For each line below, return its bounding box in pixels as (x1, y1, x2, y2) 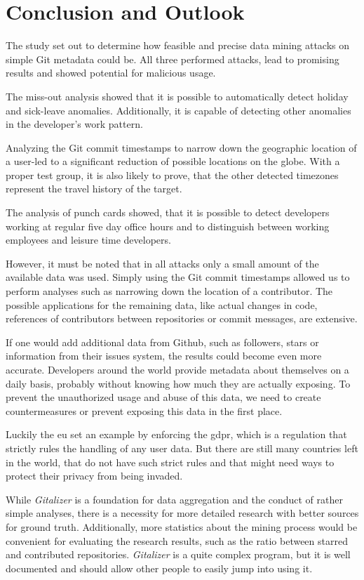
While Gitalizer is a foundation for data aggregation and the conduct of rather (6, 492, 343, 506)
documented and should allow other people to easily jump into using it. (6, 560, 313, 575)
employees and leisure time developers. (6, 232, 171, 247)
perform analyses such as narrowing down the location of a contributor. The (6, 284, 333, 298)
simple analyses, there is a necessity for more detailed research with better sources (6, 506, 359, 520)
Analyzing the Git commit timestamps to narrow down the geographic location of (6, 140, 357, 154)
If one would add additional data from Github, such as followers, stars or (6, 334, 319, 349)
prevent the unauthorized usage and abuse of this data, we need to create (6, 390, 321, 404)
